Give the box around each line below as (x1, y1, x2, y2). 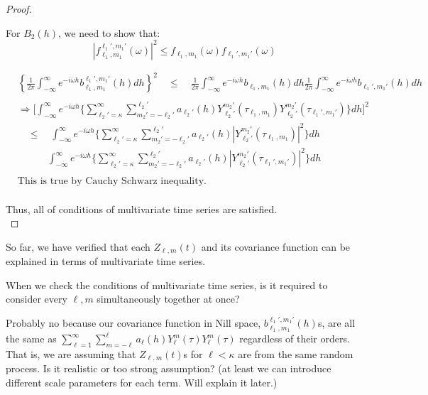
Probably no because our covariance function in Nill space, (6, 315, 261, 330)
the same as (6, 331, 57, 346)
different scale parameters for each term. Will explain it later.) (6, 374, 278, 389)
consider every (6, 291, 67, 306)
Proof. (6, 1, 32, 16)
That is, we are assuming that (6, 346, 136, 361)
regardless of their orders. (239, 331, 350, 346)
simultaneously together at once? (97, 291, 240, 306)
